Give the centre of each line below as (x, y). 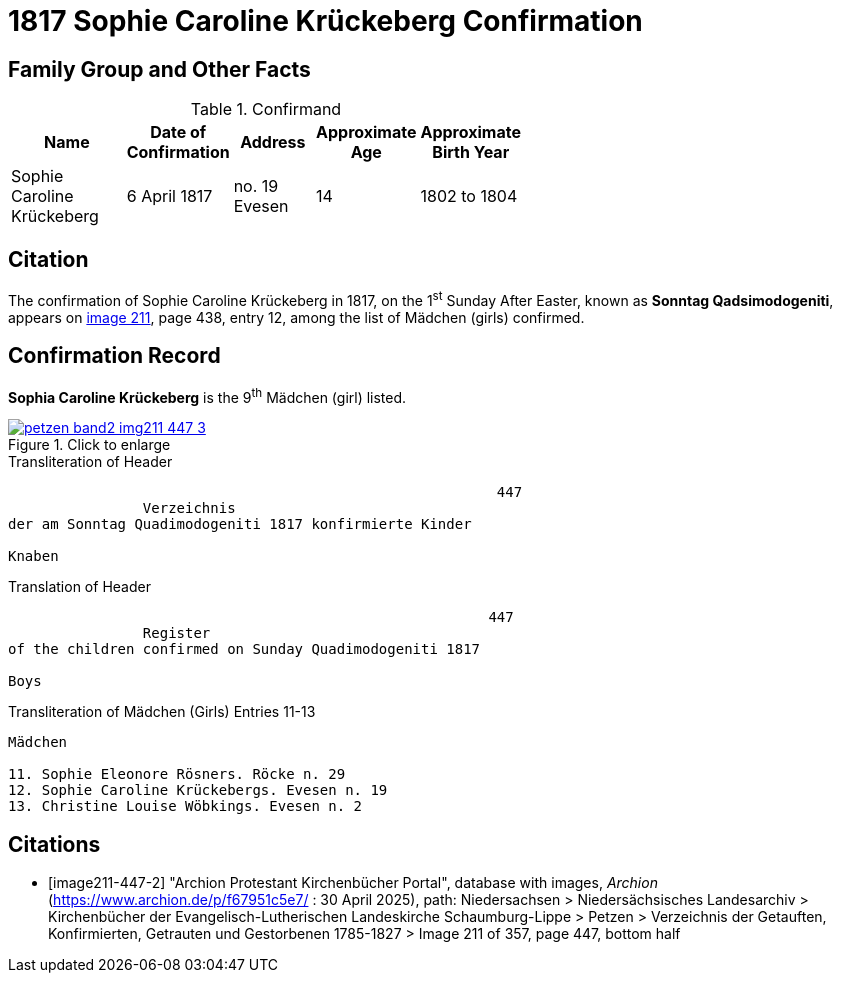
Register (176, 633)
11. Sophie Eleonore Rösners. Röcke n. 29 (177, 774)
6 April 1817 (169, 196)
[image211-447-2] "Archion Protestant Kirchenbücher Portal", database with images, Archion (353, 883)
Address (273, 142)
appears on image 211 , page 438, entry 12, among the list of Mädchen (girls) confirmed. (296, 317)
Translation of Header (79, 587)
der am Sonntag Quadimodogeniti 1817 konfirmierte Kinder (240, 524)
